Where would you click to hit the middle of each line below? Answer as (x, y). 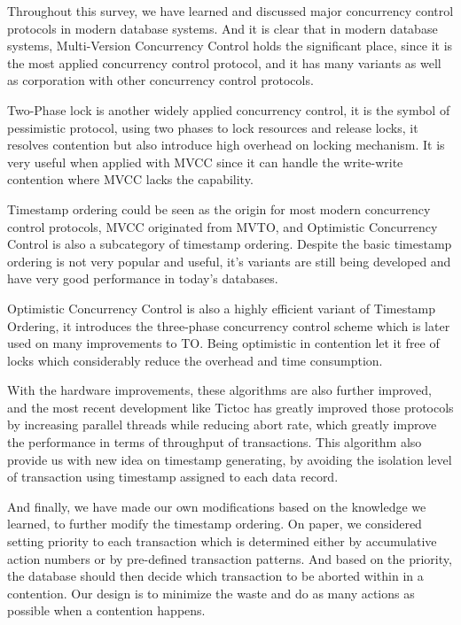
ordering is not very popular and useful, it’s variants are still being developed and (229, 261)
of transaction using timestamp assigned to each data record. (173, 477)
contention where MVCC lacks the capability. (130, 179)
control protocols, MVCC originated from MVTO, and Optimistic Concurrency (223, 226)
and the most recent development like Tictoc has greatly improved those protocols (230, 407)
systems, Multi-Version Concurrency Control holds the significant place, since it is (230, 46)
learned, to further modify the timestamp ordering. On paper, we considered (215, 524)
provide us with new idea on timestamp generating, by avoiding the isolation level (230, 459)
